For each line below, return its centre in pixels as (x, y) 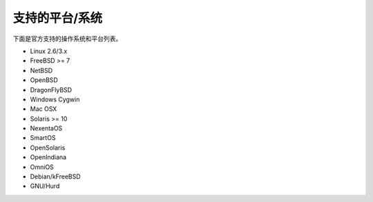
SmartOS (43, 138)
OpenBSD (44, 80)
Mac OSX (44, 109)
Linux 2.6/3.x (49, 51)
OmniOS (42, 167)
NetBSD (41, 70)
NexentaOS (46, 128)
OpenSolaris (48, 148)
